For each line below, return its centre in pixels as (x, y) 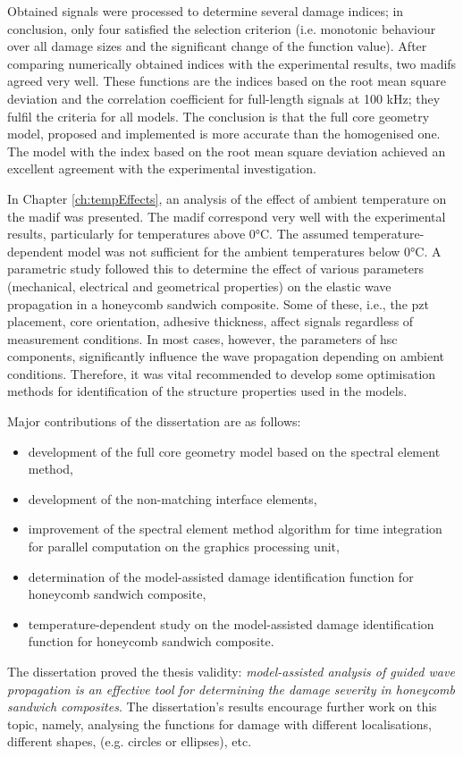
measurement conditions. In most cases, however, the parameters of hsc (202, 338)
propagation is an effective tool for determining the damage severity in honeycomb (231, 689)
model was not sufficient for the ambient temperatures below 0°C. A (254, 251)
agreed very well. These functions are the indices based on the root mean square (227, 81)
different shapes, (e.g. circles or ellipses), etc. (130, 741)
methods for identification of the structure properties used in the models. (207, 391)
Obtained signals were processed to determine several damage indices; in (206, 11)
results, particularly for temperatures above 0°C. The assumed (178, 234)
